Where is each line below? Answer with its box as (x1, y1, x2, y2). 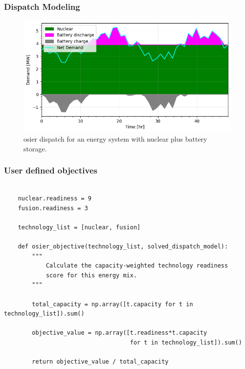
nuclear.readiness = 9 (18, 195, 91, 202)
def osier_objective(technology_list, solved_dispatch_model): (18, 243, 228, 250)
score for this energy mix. (45, 271, 137, 279)
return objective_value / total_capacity (32, 358, 169, 366)
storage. (23, 143, 47, 153)
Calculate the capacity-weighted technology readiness (45, 262, 228, 270)
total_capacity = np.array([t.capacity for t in (32, 300, 193, 308)
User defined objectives (4, 164, 97, 176)
